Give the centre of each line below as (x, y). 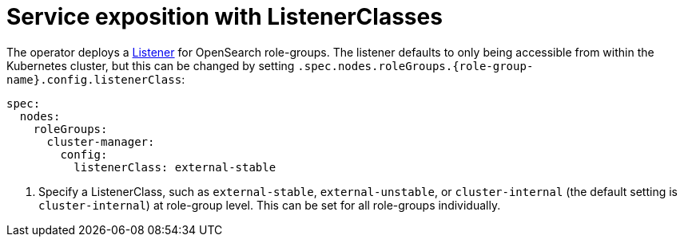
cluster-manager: (101, 141)
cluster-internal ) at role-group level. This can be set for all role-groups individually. (270, 205)
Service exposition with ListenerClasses (225, 17)
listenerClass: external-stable (175, 167)
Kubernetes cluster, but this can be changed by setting (151, 65)
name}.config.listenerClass (94, 79)
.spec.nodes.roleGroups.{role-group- (416, 66)
